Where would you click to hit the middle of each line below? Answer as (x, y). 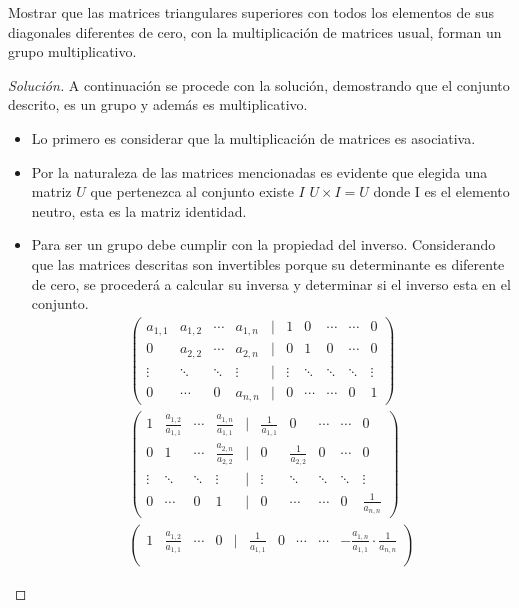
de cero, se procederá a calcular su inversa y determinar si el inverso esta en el (271, 283)
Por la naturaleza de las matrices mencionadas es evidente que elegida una (259, 171)
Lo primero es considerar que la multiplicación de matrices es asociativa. (253, 137)
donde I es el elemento (441, 191)
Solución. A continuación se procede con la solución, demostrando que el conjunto (259, 84)
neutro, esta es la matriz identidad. (139, 210)
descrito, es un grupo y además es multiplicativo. (158, 104)
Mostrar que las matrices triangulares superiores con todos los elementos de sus (251, 12)
